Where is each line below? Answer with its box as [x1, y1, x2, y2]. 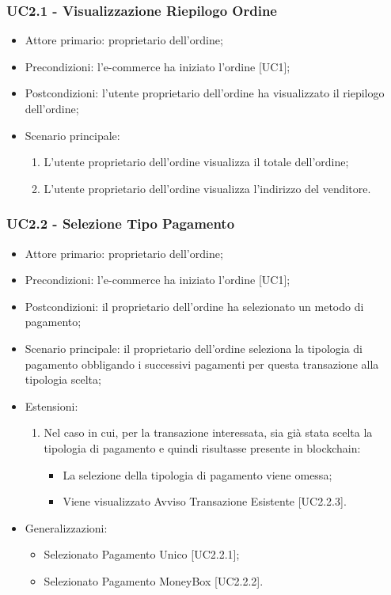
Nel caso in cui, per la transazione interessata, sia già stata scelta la [44, 424, 373, 441]
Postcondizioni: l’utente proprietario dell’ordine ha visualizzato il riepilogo [25, 85, 385, 101]
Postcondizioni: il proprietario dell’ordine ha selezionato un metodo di [25, 297, 364, 314]
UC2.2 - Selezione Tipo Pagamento [6, 214, 235, 233]
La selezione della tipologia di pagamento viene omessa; [63, 466, 332, 483]
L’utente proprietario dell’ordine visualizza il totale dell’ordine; [44, 153, 349, 170]
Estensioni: [25, 397, 78, 414]
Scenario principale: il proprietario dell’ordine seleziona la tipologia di [25, 339, 363, 356]
